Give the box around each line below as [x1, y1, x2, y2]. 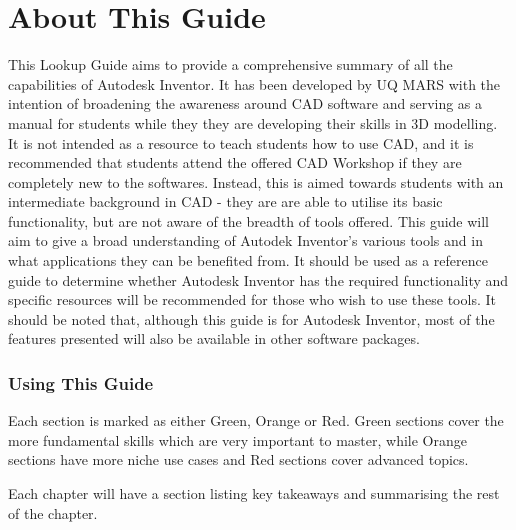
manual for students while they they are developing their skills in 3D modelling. [8, 112, 498, 133]
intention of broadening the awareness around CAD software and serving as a [8, 93, 483, 114]
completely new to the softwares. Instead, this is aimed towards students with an [8, 171, 504, 192]
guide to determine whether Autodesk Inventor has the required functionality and [8, 269, 509, 290]
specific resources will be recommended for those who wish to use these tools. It [8, 289, 496, 310]
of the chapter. [8, 502, 98, 523]
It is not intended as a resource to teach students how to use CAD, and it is [8, 132, 474, 153]
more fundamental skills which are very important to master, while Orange [8, 429, 467, 450]
